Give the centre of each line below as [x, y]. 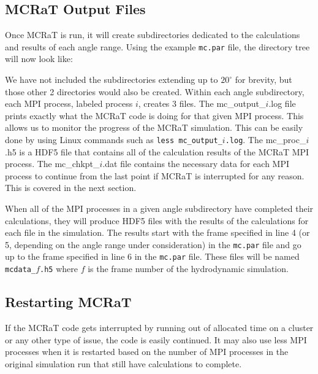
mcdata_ [21, 270]
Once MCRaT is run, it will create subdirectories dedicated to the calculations [153, 35]
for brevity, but [263, 80]
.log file [282, 103]
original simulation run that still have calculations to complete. [123, 363]
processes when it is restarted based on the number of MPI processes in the [147, 352]
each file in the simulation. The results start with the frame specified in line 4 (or [157, 232]
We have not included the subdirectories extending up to [112, 80]
